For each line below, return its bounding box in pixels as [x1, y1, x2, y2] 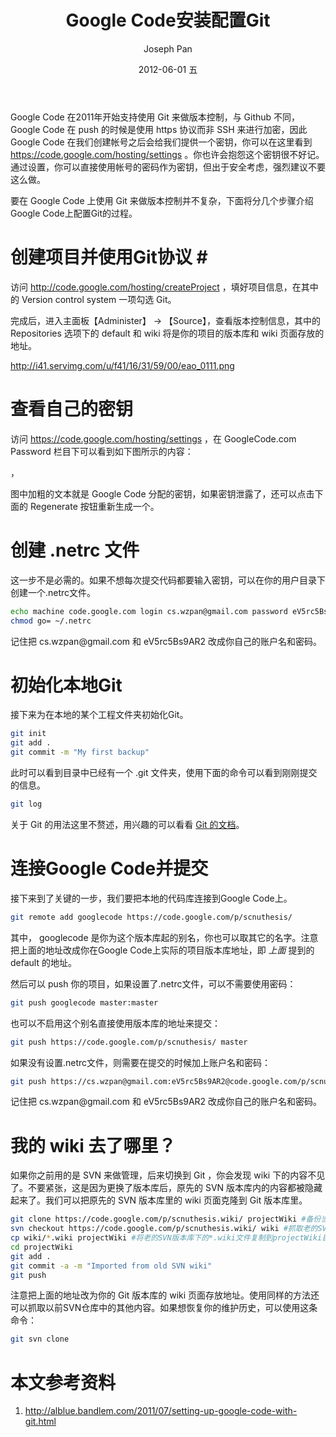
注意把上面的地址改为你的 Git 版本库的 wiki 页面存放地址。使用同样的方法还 [10, 1289, 320, 1301]
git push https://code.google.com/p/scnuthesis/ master [10, 1037, 248, 1047]
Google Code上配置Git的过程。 [10, 207, 138, 219]
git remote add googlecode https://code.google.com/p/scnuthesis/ [10, 912, 293, 922]
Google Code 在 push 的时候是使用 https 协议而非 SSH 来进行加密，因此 [10, 123, 308, 135]
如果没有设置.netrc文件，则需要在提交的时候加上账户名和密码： [10, 1056, 272, 1068]
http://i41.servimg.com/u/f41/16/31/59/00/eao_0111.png [10, 359, 235, 371]
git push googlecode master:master [10, 997, 159, 1008]
